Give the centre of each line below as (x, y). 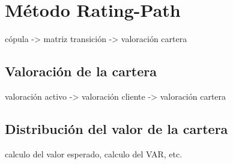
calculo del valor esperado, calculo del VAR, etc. (94, 153)
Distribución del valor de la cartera (116, 128)
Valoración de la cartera (81, 71)
